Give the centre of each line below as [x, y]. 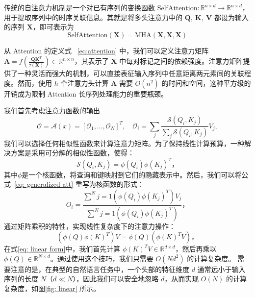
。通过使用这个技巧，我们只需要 [102, 258]
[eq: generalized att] [44, 184]
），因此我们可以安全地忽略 [116, 279]
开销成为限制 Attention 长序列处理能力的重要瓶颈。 [86, 93]
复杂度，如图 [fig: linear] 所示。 [52, 288]
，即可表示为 [53, 27]
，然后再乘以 [196, 249]
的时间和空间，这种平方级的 [206, 83]
